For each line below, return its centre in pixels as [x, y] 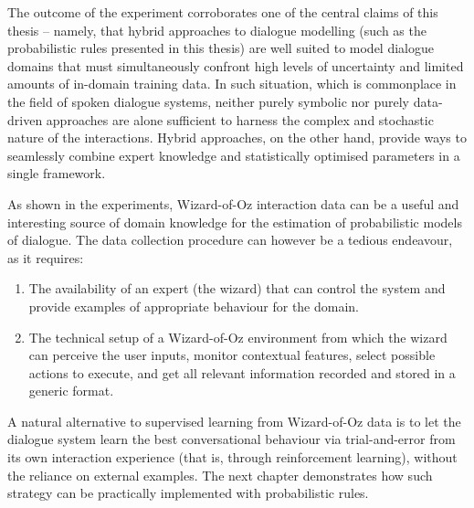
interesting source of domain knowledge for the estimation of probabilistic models [235, 222]
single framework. [57, 173]
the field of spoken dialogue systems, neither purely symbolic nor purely [209, 101]
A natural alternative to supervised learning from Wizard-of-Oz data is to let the [234, 421]
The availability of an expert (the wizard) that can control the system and [237, 288]
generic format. [71, 391]
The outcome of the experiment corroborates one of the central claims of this [223, 12]
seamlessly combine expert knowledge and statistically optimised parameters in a [234, 155]
